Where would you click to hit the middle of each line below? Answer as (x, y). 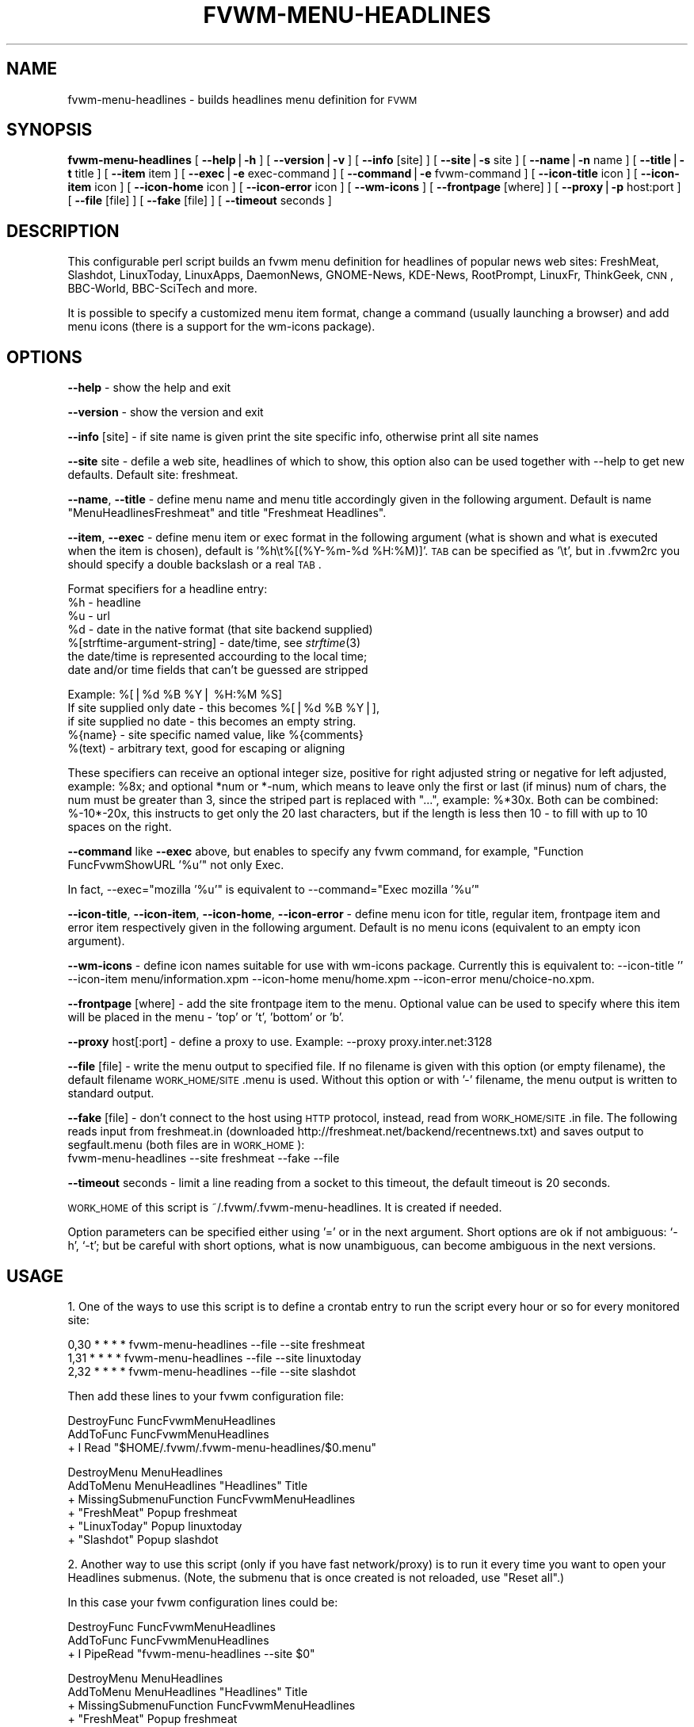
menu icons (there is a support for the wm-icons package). (221, 327)
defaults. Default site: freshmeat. (153, 475)
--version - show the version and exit (166, 412)
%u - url (89, 616)
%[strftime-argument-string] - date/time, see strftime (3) (214, 643)
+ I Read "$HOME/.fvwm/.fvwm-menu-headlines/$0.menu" (222, 1447)
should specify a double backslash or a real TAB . (194, 565)
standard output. (111, 1093)
